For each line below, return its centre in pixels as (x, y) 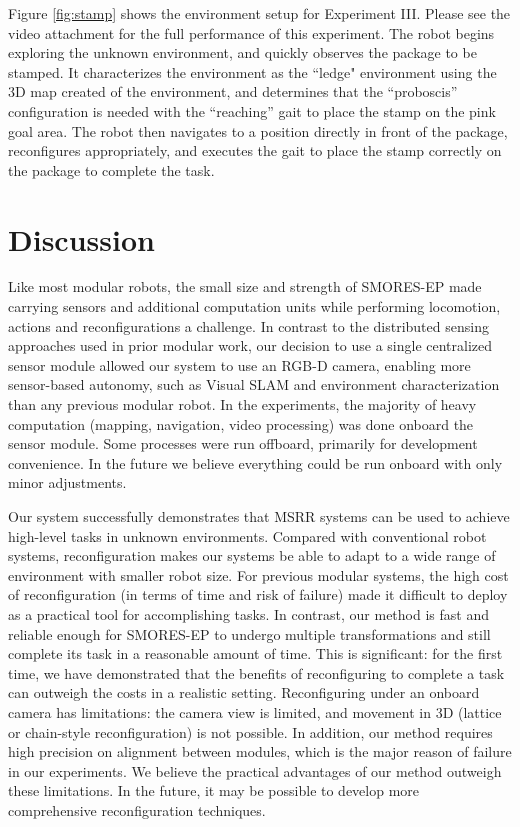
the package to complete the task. (111, 169)
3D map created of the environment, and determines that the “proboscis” (233, 91)
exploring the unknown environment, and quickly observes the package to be (242, 52)
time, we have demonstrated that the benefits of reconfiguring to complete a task (256, 672)
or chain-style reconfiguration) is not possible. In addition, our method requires (250, 731)
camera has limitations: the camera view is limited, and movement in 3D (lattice (255, 711)
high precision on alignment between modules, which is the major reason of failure (260, 751)
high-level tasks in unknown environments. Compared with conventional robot (247, 535)
